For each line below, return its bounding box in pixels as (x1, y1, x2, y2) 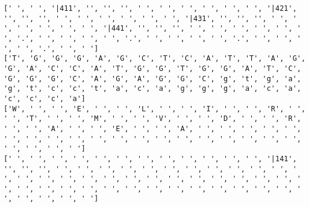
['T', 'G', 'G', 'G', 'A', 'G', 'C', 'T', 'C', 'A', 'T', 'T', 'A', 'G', (4, 54, 306, 63)
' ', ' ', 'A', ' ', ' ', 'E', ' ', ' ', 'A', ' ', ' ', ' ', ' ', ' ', (4, 124, 301, 133)
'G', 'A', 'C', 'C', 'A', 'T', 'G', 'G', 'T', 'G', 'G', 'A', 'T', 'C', (4, 64, 301, 73)
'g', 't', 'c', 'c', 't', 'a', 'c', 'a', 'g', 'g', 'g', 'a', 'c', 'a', (4, 84, 301, 93)
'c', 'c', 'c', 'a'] (4, 94, 86, 103)
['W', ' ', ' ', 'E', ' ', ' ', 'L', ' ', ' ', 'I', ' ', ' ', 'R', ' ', (4, 104, 306, 113)
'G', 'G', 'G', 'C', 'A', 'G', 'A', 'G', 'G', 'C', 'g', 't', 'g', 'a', (4, 74, 301, 83)
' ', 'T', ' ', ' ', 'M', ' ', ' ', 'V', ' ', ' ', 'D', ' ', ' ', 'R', (4, 114, 301, 123)
